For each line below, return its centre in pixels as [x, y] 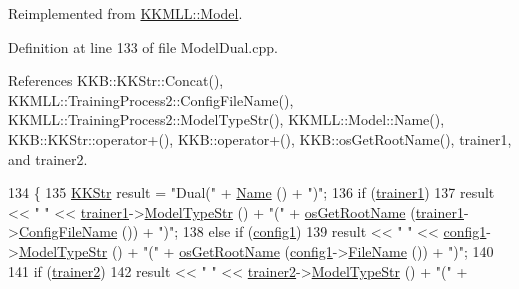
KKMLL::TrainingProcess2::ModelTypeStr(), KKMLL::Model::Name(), [226, 119]
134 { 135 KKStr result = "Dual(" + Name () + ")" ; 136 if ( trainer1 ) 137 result [251, 192]
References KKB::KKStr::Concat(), [116, 80]
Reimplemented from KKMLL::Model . [125, 13]
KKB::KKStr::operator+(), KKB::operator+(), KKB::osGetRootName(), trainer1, [260, 138]
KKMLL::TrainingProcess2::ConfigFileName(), [151, 99]
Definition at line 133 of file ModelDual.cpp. [143, 46]
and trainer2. [48, 158]
